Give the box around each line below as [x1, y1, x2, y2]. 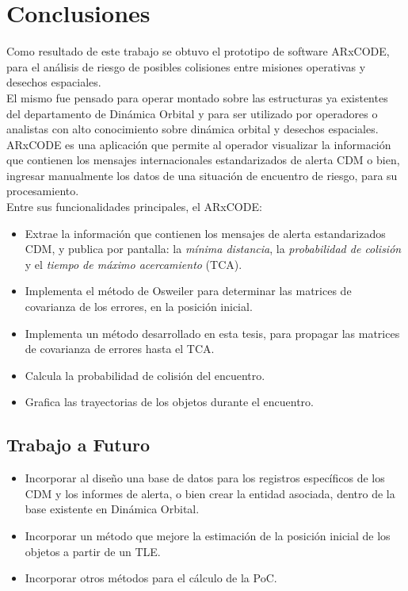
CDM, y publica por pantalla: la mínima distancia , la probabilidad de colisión [25, 240, 402, 257]
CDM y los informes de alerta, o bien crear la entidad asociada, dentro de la [25, 485, 395, 501]
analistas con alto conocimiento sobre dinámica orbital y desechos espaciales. [6, 121, 379, 137]
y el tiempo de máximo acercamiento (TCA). [25, 255, 242, 272]
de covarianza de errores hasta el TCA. [25, 340, 215, 357]
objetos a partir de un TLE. [25, 543, 161, 559]
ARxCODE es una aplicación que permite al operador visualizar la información [6, 136, 391, 152]
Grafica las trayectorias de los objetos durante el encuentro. [25, 393, 314, 410]
